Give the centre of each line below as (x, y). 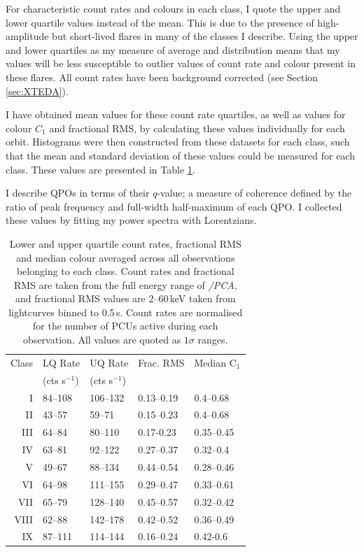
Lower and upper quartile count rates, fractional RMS (125, 243)
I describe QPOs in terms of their (78, 193)
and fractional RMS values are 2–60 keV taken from (125, 298)
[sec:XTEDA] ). (37, 91)
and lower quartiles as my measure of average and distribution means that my (173, 49)
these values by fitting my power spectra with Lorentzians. (131, 220)
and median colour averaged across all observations (126, 257)
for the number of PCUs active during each (126, 326)
